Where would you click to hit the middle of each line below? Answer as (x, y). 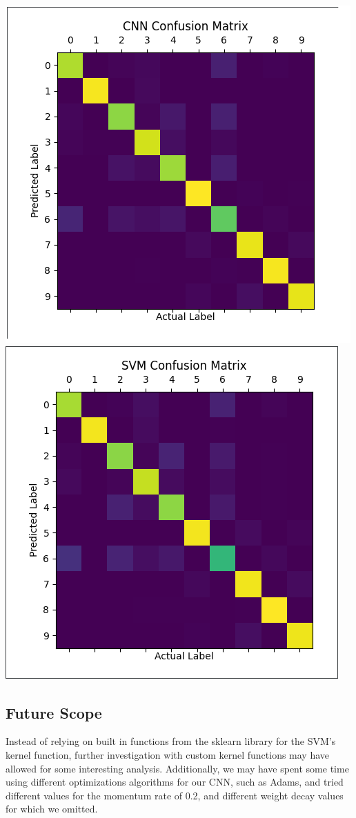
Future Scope (54, 712)
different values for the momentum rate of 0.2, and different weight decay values (175, 795)
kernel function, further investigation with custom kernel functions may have (168, 754)
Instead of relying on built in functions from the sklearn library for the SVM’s (171, 741)
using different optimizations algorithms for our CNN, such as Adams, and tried (175, 782)
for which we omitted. (52, 809)
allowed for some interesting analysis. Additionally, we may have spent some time (177, 768)
